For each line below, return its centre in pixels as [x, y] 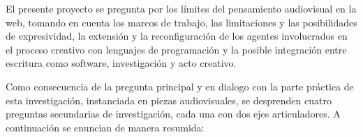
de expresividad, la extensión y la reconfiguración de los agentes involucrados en [177, 36]
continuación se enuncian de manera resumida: [105, 127]
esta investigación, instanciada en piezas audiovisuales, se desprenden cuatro [169, 100]
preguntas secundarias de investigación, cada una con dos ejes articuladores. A [173, 114]
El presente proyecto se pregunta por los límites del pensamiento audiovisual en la [181, 8]
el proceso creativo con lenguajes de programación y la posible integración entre [176, 49]
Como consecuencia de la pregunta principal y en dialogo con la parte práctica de [180, 86]
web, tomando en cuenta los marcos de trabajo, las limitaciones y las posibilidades [181, 22]
